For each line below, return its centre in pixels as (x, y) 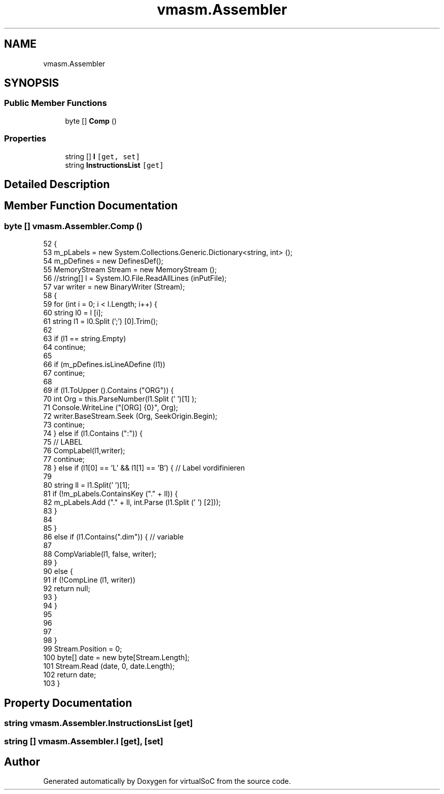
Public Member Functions (55, 103)
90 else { (58, 571)
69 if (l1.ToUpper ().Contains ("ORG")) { (108, 390)
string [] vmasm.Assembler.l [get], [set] (84, 742)
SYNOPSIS (32, 83)
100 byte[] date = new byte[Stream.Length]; (116, 658)
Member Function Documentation (91, 206)
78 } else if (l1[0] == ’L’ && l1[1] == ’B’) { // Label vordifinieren (144, 468)
